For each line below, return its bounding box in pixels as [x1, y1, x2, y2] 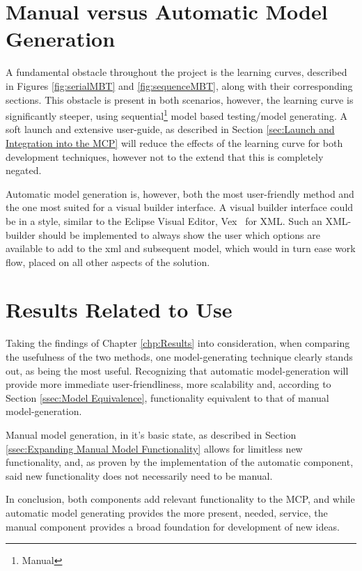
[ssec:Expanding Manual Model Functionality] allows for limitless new [6, 441, 303, 455]
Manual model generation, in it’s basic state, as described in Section [6, 427, 297, 441]
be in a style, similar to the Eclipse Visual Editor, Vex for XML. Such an [6, 213, 322, 228]
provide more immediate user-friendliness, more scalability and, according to [6, 377, 331, 391]
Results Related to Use [6, 295, 233, 324]
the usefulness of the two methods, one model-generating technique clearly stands [6, 350, 353, 363]
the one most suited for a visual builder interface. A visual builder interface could [6, 200, 354, 214]
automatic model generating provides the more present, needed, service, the [6, 505, 328, 519]
